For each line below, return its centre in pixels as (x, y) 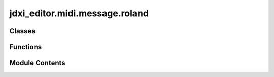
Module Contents (37, 63)
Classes (22, 31)
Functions (26, 47)
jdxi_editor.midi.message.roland (79, 13)
